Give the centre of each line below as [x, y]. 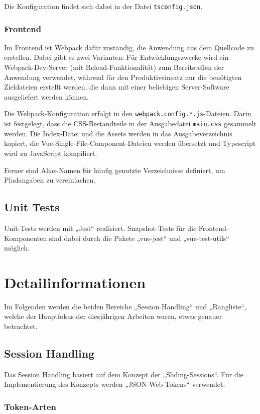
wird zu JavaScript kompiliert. [51, 153]
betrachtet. [21, 326]
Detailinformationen [75, 282]
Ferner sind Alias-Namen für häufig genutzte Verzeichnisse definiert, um [115, 170]
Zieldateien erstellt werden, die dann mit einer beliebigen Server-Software [117, 87]
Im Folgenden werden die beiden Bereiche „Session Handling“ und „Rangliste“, [125, 306]
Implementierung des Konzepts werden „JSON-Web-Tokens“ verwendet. [115, 384]
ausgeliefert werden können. [46, 96]
